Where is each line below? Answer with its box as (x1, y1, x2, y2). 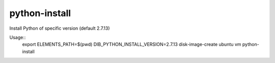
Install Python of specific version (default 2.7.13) (9, 25, 110, 31)
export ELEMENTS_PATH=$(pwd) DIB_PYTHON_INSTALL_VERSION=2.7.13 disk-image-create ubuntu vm (22, 41, 241, 47)
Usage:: (9, 34, 26, 40)
